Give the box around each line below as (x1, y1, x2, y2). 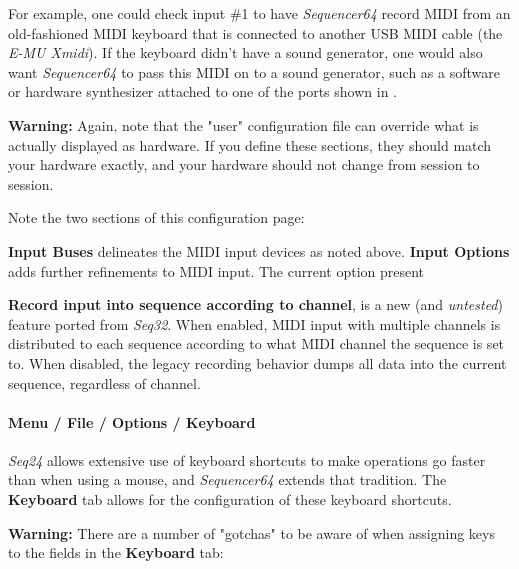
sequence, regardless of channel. (8, 372, 201, 393)
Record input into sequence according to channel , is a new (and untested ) (8, 294, 503, 315)
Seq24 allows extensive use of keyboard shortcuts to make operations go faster (8, 449, 486, 470)
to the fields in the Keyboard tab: (8, 542, 224, 563)
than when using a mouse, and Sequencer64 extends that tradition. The (8, 469, 447, 490)
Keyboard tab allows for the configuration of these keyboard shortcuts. (8, 489, 452, 510)
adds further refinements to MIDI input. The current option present (8, 260, 425, 281)
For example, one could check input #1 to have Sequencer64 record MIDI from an (8, 3, 511, 23)
